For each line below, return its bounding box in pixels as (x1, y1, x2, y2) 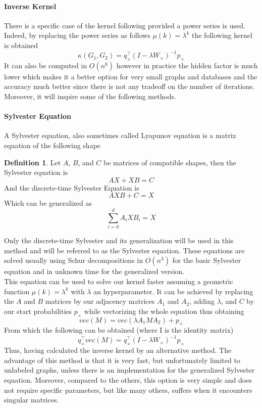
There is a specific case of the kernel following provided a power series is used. (4, 20, 245, 30)
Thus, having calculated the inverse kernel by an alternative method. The (4, 345, 232, 355)
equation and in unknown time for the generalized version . (4, 266, 185, 277)
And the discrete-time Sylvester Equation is (4, 182, 139, 193)
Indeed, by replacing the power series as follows (4, 30, 150, 40)
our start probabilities (4, 305, 72, 316)
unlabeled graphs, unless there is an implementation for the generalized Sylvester (4, 365, 255, 375)
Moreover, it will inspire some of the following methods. (4, 91, 177, 102)
